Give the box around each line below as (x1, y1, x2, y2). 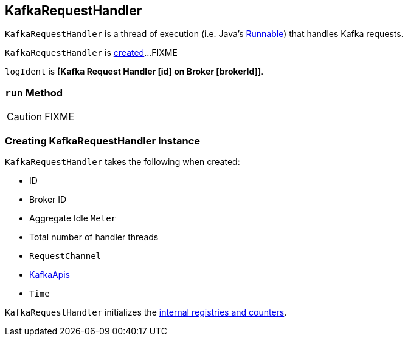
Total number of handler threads (29, 231, 159, 242)
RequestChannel (29, 251, 102, 261)
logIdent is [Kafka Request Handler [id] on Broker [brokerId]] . (5, 66, 264, 77)
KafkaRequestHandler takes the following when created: (5, 156, 240, 167)
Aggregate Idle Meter (29, 212, 116, 223)
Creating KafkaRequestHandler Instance (5, 134, 201, 147)
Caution (7, 110, 43, 123)
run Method (5, 86, 63, 99)
